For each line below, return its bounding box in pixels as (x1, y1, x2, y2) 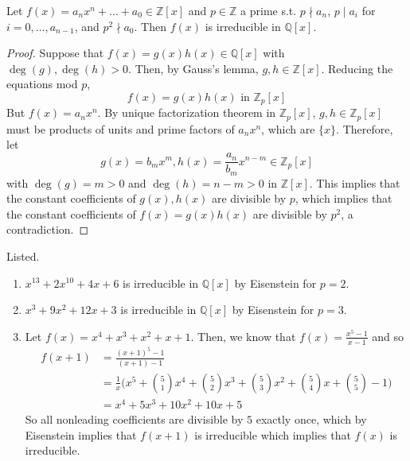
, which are (261, 120, 315, 137)
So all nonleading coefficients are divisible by (25, 410, 244, 427)
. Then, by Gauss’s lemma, (128, 60, 259, 76)
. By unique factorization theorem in (97, 104, 276, 121)
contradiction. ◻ (6, 221, 89, 238)
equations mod (6, 76, 78, 92)
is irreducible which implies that (194, 426, 351, 443)
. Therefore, (336, 120, 393, 137)
